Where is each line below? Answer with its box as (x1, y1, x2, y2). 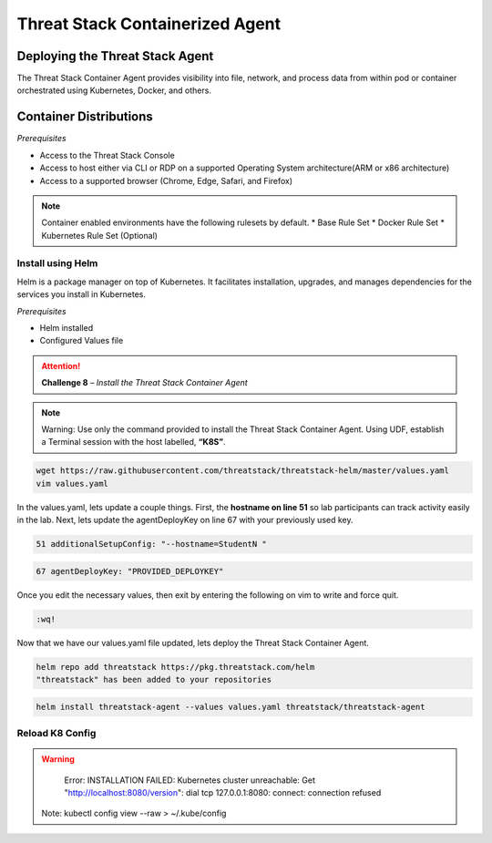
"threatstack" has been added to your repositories (36, 674, 272, 684)
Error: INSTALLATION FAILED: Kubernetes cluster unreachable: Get (64, 775, 316, 786)
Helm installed (39, 323, 94, 334)
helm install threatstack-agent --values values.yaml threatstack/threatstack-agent (36, 702, 425, 712)
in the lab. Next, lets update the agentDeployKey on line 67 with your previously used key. (16, 515, 354, 526)
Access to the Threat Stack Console (39, 149, 175, 160)
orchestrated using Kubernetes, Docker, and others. (16, 85, 211, 96)
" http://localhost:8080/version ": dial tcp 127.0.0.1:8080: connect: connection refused (64, 786, 382, 797)
